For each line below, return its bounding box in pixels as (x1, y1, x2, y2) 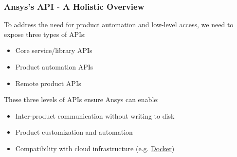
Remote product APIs (15, 78, 81, 88)
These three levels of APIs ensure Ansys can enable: (4, 94, 159, 105)
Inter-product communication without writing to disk (15, 110, 175, 121)
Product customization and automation (15, 127, 133, 137)
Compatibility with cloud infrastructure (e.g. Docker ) (15, 143, 175, 153)
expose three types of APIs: (4, 29, 86, 39)
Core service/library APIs (15, 45, 92, 55)
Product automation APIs (15, 62, 93, 71)
